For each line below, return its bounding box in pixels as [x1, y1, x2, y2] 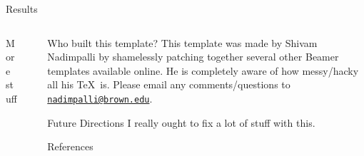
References [47, 139, 93, 154]
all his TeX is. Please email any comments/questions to [47, 77, 290, 92]
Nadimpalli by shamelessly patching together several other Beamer [47, 49, 339, 64]
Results [6, 1, 38, 16]
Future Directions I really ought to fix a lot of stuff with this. [47, 115, 315, 130]
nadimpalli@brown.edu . [47, 90, 153, 105]
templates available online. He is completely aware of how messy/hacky [47, 63, 359, 78]
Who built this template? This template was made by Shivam [47, 35, 318, 50]
